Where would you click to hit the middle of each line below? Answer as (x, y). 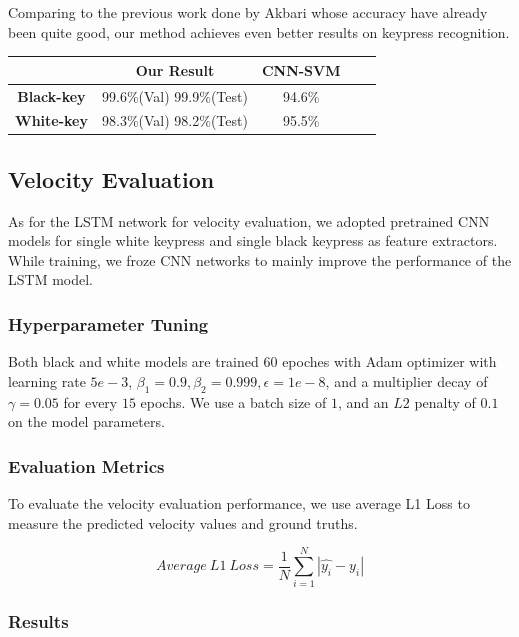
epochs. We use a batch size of (233, 401)
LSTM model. (50, 279)
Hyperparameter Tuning (108, 323)
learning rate (47, 380)
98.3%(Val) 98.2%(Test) (174, 120)
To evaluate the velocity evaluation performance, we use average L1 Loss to (239, 503)
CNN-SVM (301, 69)
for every (90, 401)
